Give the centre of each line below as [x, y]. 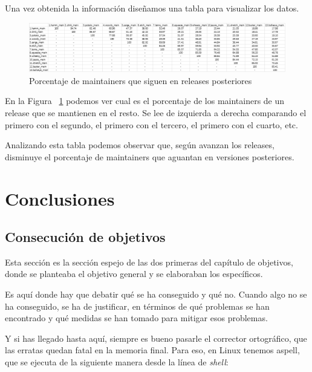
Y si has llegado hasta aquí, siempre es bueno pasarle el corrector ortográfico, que [156, 338]
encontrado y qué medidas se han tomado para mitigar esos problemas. [136, 318]
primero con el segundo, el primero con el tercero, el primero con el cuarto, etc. [151, 124]
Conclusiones [60, 198]
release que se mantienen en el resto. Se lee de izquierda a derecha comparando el [156, 112]
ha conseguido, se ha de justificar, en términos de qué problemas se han [137, 306]
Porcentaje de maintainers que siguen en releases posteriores [141, 80]
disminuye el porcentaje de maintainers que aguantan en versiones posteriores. [150, 156]
